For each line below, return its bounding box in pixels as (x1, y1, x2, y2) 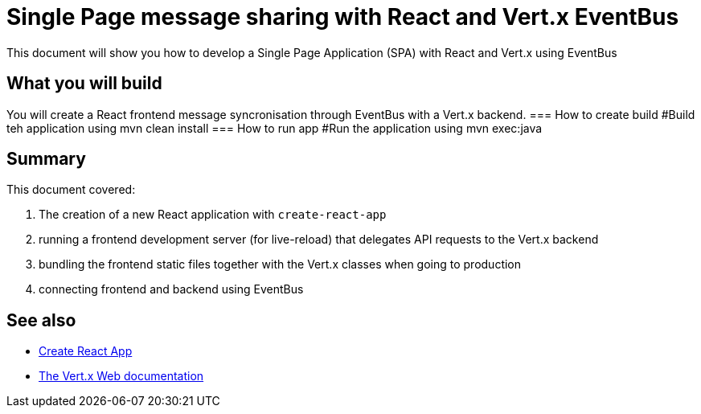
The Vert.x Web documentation (39, 369, 204, 383)
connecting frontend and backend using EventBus (39, 282, 304, 297)
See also (6, 309, 76, 330)
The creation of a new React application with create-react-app (39, 207, 387, 222)
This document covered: (6, 182, 136, 197)
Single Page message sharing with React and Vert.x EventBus (6, 3, 679, 31)
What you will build (6, 73, 162, 94)
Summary (6, 149, 86, 170)
